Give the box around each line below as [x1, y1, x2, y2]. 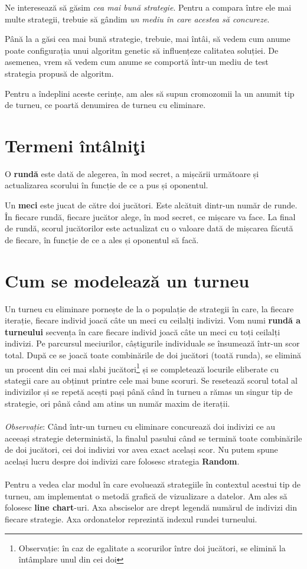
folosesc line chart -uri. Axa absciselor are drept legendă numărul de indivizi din [5, 501, 297, 514]
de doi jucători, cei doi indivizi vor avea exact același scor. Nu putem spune [5, 443, 278, 456]
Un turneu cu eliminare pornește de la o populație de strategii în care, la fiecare [5, 302, 294, 315]
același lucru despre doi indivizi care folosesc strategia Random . [5, 454, 240, 467]
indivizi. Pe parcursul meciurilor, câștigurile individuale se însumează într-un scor [5, 337, 300, 349]
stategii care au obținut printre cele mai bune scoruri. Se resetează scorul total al [5, 374, 298, 386]
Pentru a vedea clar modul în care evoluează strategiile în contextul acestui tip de [5, 478, 301, 490]
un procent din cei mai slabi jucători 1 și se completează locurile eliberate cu [5, 361, 279, 375]
